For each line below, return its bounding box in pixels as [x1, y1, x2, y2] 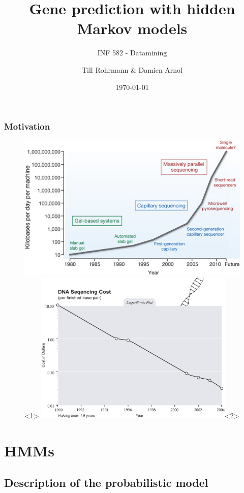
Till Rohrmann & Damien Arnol [81, 64, 183, 75]
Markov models [77, 18, 188, 39]
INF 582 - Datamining [97, 47, 167, 58]
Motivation [4, 120, 50, 133]
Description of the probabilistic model [4, 475, 208, 490]
